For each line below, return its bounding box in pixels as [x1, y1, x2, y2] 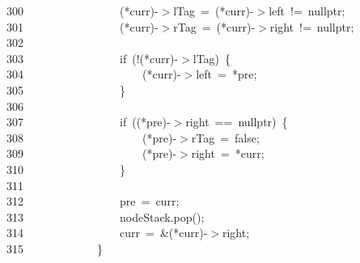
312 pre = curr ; [6, 193, 180, 210]
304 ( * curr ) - [6, 66, 181, 83]
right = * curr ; [191, 145, 265, 162]
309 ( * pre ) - [6, 145, 177, 162]
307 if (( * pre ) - [6, 113, 171, 130]
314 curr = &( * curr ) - [6, 224, 208, 241]
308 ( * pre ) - [6, 129, 177, 146]
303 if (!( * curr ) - [6, 49, 179, 66]
